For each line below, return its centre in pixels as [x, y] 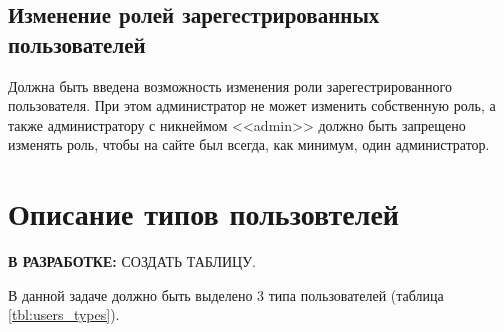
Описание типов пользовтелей [203, 213]
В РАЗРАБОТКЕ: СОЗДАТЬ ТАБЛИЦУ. [132, 261]
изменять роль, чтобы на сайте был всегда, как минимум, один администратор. [249, 144]
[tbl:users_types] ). [64, 314]
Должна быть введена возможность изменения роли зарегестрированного [230, 85]
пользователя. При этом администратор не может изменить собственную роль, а [252, 105]
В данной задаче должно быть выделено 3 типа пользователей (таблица [226, 294]
